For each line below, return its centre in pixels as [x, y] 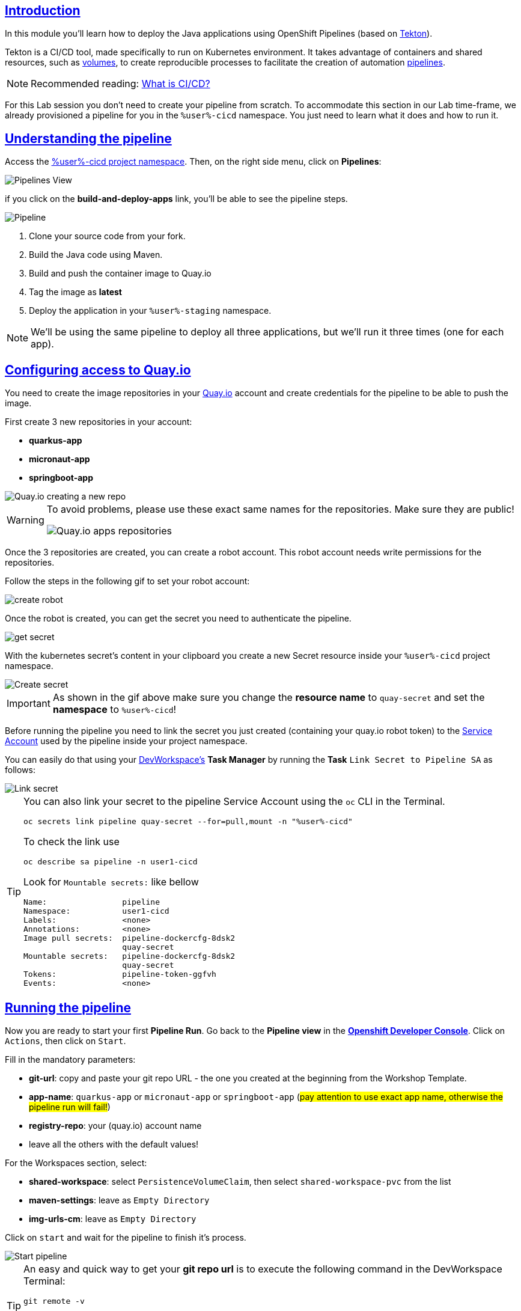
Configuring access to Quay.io [98, 370]
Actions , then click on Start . [66, 1041]
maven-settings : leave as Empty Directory [119, 1200]
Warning [26, 520]
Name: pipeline [92, 902]
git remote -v [54, 1301]
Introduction [43, 11]
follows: [20, 770]
